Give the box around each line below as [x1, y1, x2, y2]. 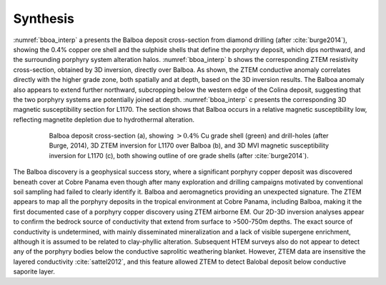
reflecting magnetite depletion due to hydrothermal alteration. [13, 115, 195, 124]
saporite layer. [13, 267, 55, 276]
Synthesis [13, 11, 75, 26]
